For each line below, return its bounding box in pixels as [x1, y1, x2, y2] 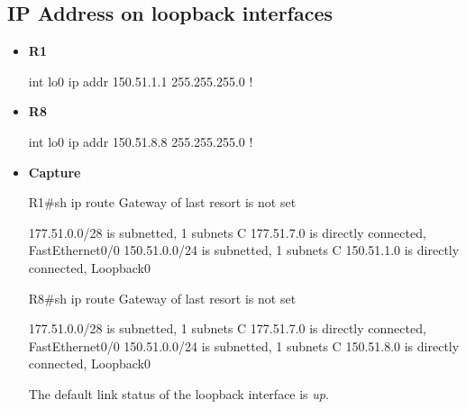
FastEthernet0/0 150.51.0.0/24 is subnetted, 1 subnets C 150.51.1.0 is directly [28, 241, 460, 259]
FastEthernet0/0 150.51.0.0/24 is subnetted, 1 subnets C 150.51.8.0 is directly [28, 336, 460, 355]
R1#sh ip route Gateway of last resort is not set [28, 193, 297, 212]
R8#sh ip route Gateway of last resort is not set [28, 288, 297, 307]
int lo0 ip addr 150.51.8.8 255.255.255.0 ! [28, 132, 253, 150]
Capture [28, 162, 81, 181]
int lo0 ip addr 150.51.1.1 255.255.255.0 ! [28, 71, 253, 90]
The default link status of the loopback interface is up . [28, 384, 329, 403]
